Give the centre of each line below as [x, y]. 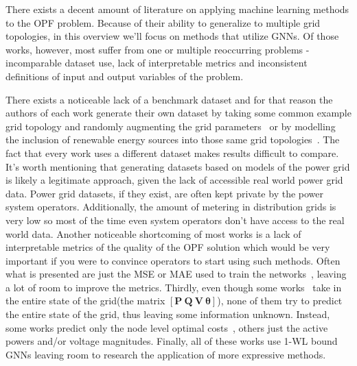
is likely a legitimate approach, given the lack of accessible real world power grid [174, 180]
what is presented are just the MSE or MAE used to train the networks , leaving [176, 274]
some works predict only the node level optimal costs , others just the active [167, 327]
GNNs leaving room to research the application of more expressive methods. [166, 354]
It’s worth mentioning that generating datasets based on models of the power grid [178, 166]
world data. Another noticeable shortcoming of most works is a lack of [153, 233]
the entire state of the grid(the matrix [85, 301]
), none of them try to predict [280, 301]
